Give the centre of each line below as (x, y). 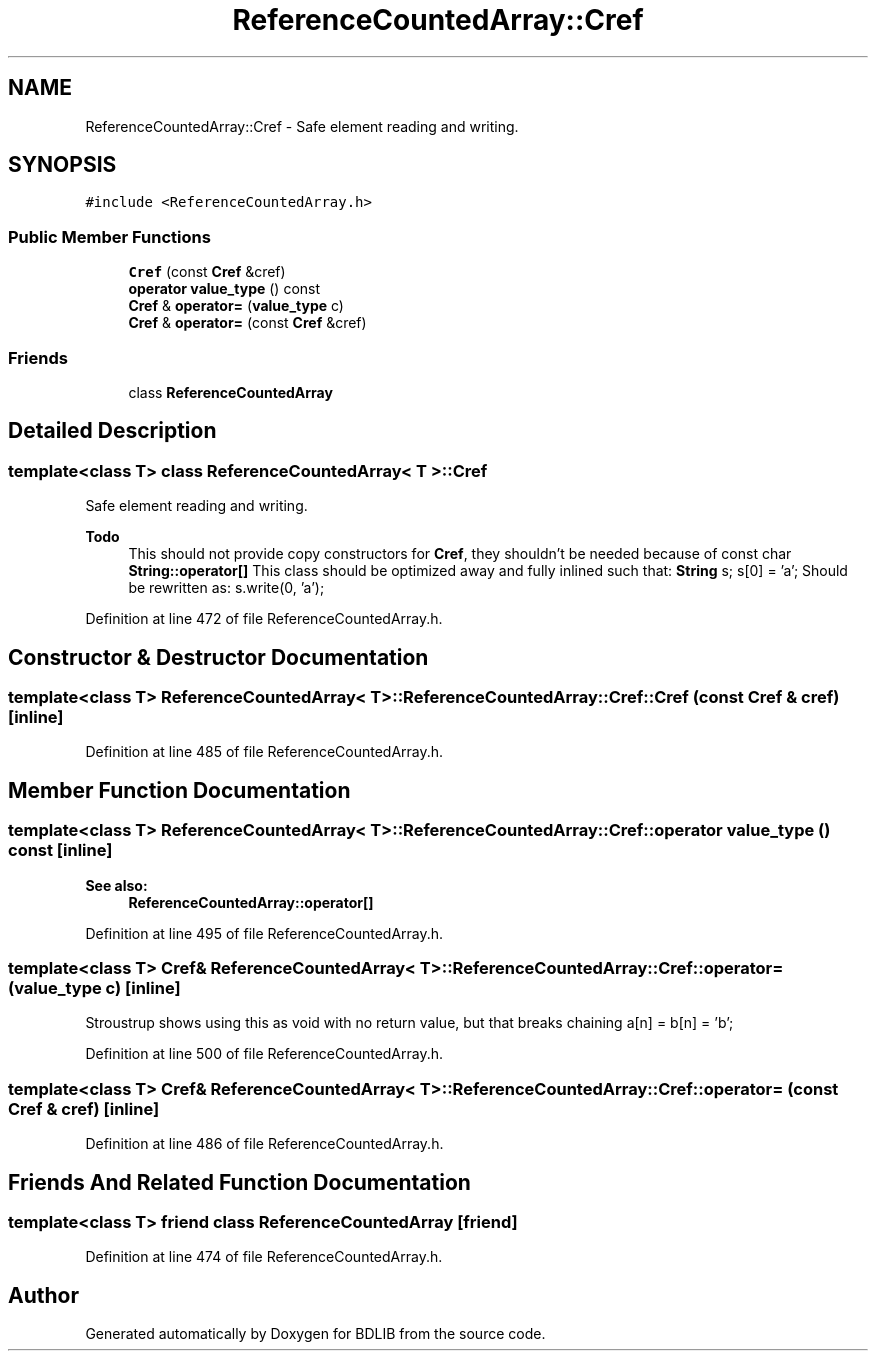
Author (43, 1295)
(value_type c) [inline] (94, 987)
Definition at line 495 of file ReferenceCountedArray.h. (264, 933)
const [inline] (60, 850)
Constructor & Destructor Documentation (218, 657)
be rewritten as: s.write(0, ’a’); (226, 588)
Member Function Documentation (179, 790)
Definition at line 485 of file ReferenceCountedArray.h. (264, 752)
